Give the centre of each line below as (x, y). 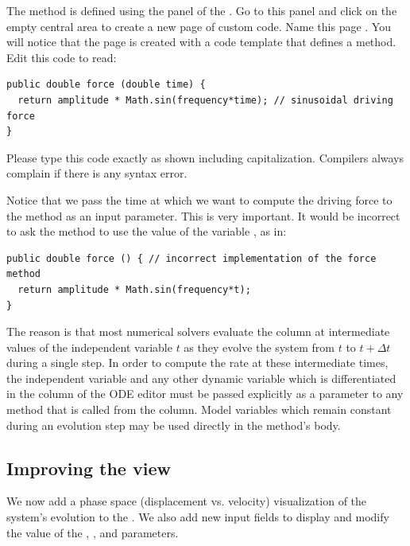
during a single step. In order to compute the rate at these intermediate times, (197, 363)
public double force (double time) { (106, 85)
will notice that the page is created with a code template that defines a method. (201, 42)
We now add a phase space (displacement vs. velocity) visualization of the (187, 501)
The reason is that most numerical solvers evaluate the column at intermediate (198, 331)
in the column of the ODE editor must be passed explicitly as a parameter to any (205, 394)
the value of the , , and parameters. (93, 532)
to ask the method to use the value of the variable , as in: (147, 231)
